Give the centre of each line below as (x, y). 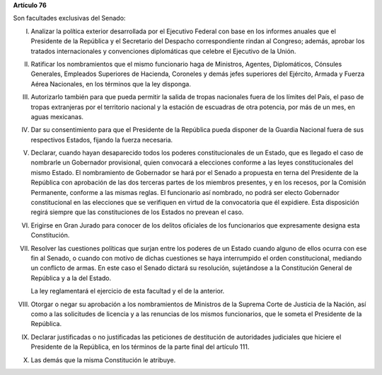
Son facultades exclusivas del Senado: (69, 18)
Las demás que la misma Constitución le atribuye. (103, 360)
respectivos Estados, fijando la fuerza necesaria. (102, 140)
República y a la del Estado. (71, 278)
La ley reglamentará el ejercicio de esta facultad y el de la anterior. (128, 291)
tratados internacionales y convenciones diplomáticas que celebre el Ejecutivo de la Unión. (163, 51)
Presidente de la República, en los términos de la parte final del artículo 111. (140, 347)
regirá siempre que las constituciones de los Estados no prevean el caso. (137, 212)
